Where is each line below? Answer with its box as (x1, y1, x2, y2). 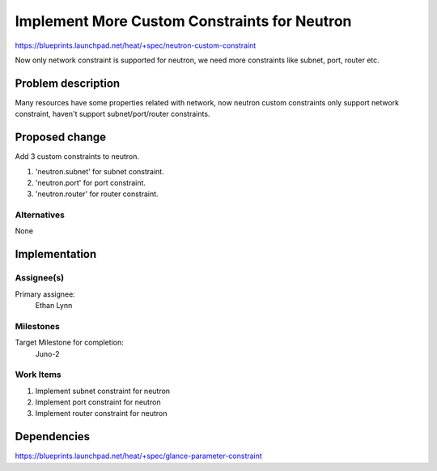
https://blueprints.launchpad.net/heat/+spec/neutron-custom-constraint (15, 41, 257, 50)
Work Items (15, 369, 62, 380)
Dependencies (15, 430, 91, 443)
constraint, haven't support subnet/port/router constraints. (15, 109, 210, 119)
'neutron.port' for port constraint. (35, 178, 146, 187)
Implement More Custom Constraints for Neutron (15, 12, 352, 30)
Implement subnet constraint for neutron (35, 386, 170, 396)
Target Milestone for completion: (15, 337, 125, 348)
